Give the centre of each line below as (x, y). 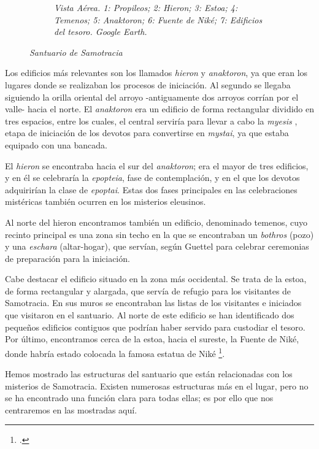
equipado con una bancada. (56, 144)
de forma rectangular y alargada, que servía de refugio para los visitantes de (148, 290)
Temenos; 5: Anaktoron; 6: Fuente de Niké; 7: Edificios (158, 19)
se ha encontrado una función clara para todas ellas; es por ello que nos (139, 398)
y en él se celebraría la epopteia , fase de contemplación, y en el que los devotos (152, 178)
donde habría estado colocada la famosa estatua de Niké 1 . (115, 352)
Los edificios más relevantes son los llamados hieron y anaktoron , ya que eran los (156, 73)
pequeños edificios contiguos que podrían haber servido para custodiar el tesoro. (155, 327)
